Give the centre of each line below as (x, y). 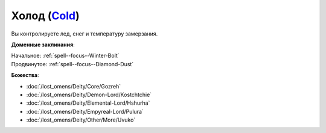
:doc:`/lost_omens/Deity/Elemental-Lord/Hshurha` (88, 103)
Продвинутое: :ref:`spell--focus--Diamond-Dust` (72, 64)
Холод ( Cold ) (45, 16)
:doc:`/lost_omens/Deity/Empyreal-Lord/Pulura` (85, 111)
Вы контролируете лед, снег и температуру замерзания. (85, 34)
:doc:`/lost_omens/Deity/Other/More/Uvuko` (81, 120)
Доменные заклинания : (43, 45)
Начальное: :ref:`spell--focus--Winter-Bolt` (66, 56)
